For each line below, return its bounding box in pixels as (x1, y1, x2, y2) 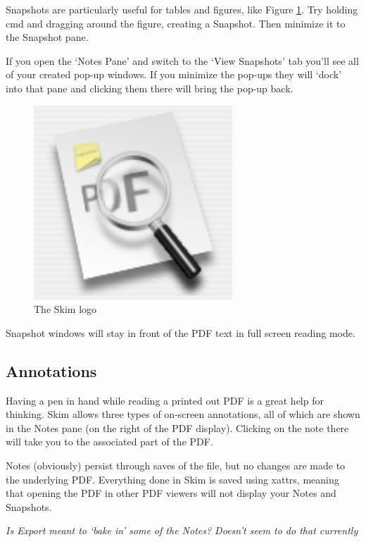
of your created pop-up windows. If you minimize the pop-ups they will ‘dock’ (6, 67, 342, 82)
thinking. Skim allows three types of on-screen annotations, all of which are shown (6, 407, 360, 421)
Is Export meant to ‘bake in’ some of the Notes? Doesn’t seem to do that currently (6, 523, 358, 538)
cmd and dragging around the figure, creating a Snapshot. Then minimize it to (6, 16, 346, 30)
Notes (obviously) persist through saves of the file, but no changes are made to (6, 457, 346, 472)
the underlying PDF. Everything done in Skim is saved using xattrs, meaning (6, 472, 339, 486)
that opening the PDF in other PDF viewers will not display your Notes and (6, 486, 336, 500)
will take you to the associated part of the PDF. (6, 434, 213, 449)
